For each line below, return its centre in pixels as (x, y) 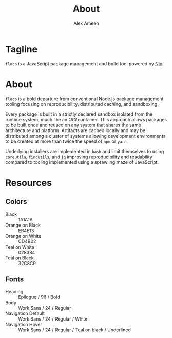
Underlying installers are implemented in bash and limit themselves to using (85, 151)
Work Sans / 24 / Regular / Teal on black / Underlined (74, 330)
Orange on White (23, 236)
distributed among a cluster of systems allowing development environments (85, 136)
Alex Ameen (86, 23)
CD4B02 (27, 241)
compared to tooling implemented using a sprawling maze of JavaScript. (82, 162)
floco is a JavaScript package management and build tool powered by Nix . (84, 63)
